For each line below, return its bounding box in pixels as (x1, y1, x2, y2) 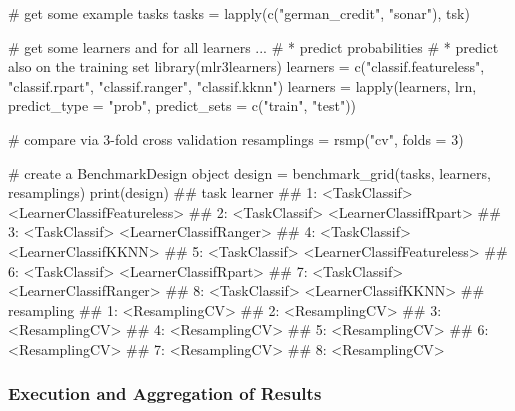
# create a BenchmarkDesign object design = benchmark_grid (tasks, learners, (8, 162, 491, 183)
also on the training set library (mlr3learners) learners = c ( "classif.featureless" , (8, 56, 485, 77)
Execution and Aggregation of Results (8, 381, 322, 406)
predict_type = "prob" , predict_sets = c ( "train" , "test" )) (8, 95, 357, 116)
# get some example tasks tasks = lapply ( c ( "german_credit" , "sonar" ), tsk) (8, 3, 470, 23)
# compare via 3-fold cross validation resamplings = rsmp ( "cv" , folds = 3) (8, 128, 464, 149)
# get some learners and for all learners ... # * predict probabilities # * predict (8, 36, 499, 57)
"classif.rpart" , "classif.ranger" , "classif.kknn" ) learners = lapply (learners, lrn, (8, 75, 477, 96)
